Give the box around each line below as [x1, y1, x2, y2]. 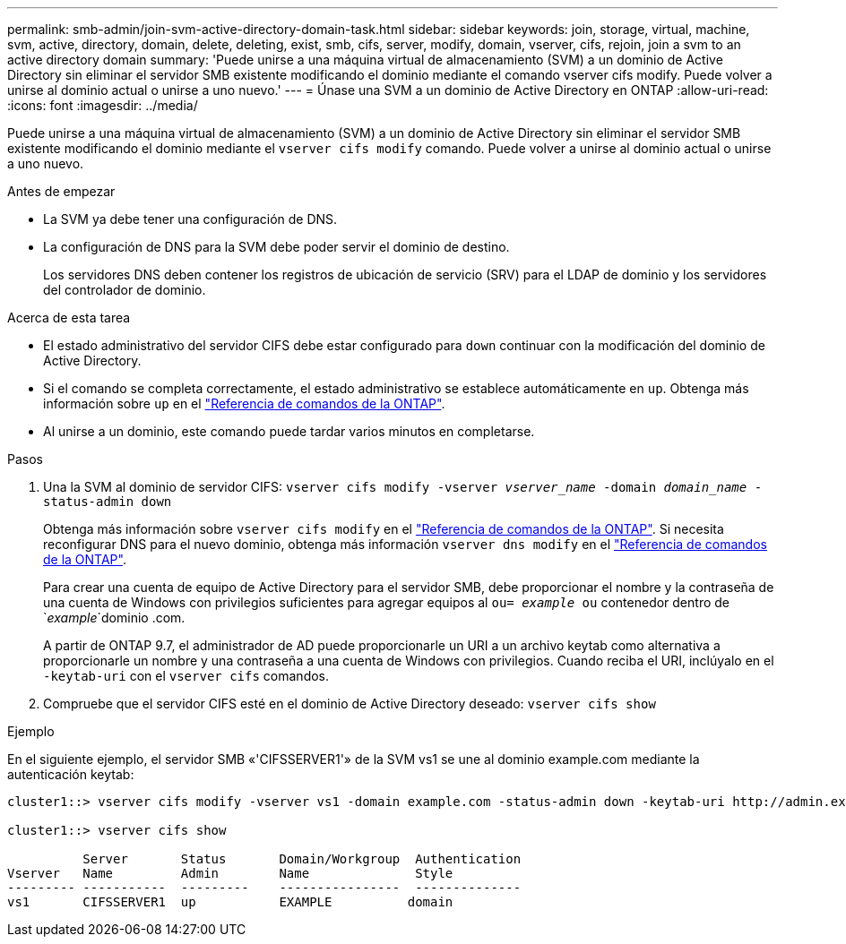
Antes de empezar [7, 184, 116, 199]
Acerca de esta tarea [7, 310, 131, 325]
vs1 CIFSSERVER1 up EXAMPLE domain [7, 895, 453, 909]
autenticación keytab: [7, 767, 134, 782]
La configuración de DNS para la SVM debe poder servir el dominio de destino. [43, 239, 510, 254]
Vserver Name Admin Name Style [7, 866, 453, 880]
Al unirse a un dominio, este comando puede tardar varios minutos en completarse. [43, 424, 535, 439]
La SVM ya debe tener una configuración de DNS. [43, 211, 338, 227]
